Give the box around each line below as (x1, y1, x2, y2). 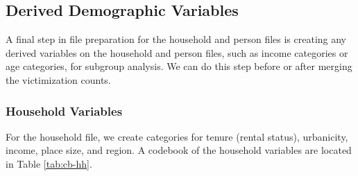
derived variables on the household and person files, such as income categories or (6, 45, 348, 60)
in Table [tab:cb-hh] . (6, 156, 92, 170)
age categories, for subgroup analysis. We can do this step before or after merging (6, 59, 352, 73)
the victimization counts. (6, 72, 111, 87)
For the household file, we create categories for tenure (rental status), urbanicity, (6, 129, 348, 143)
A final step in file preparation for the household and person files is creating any (6, 32, 347, 46)
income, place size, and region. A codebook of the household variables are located (6, 143, 352, 157)
